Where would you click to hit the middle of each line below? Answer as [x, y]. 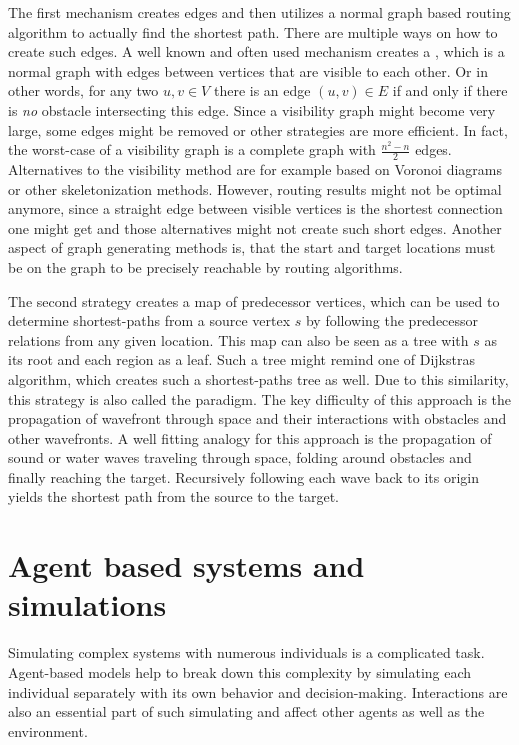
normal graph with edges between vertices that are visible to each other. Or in [248, 70]
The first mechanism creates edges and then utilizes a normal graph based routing [259, 12]
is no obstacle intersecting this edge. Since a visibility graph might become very [252, 109]
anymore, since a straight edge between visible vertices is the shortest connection [255, 208]
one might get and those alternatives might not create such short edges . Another [255, 227]
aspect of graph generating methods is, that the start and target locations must [252, 247]
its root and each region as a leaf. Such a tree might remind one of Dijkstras [241, 359]
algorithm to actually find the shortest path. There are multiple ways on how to [253, 31]
